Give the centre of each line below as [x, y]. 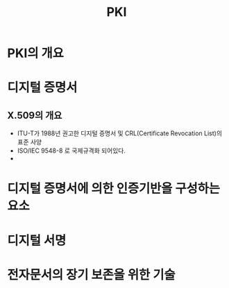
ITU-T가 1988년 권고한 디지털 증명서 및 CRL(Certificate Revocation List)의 [120, 133]
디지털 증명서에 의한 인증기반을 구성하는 [114, 189]
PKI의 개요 [36, 53]
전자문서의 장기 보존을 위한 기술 [91, 274]
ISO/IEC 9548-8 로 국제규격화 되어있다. [71, 151]
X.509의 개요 [35, 115]
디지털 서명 [37, 240]
